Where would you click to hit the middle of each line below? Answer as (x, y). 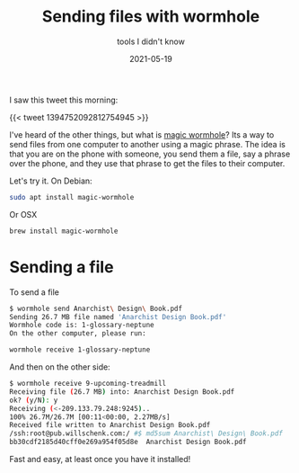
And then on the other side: (60, 367)
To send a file (35, 292)
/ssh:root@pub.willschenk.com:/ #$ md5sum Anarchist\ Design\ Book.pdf (146, 433)
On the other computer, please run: (78, 334)
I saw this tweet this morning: (64, 100)
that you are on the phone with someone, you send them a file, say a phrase (150, 154)
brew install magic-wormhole (64, 231)
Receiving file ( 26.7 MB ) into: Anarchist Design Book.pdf (122, 392)
